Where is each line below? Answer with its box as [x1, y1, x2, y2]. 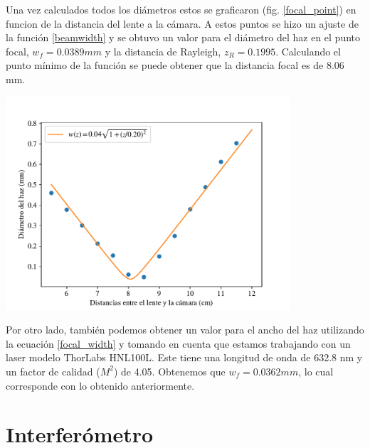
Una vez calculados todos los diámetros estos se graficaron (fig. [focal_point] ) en [6, 2, 356, 16]
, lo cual [298, 363, 334, 378]
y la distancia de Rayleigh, [105, 43, 221, 58]
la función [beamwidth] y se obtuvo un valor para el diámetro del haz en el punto [6, 30, 361, 45]
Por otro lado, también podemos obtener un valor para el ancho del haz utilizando [6, 322, 364, 337]
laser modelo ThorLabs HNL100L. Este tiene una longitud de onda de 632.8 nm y [6, 350, 363, 365]
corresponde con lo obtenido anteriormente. [6, 378, 195, 393]
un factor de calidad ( [6, 363, 100, 378]
